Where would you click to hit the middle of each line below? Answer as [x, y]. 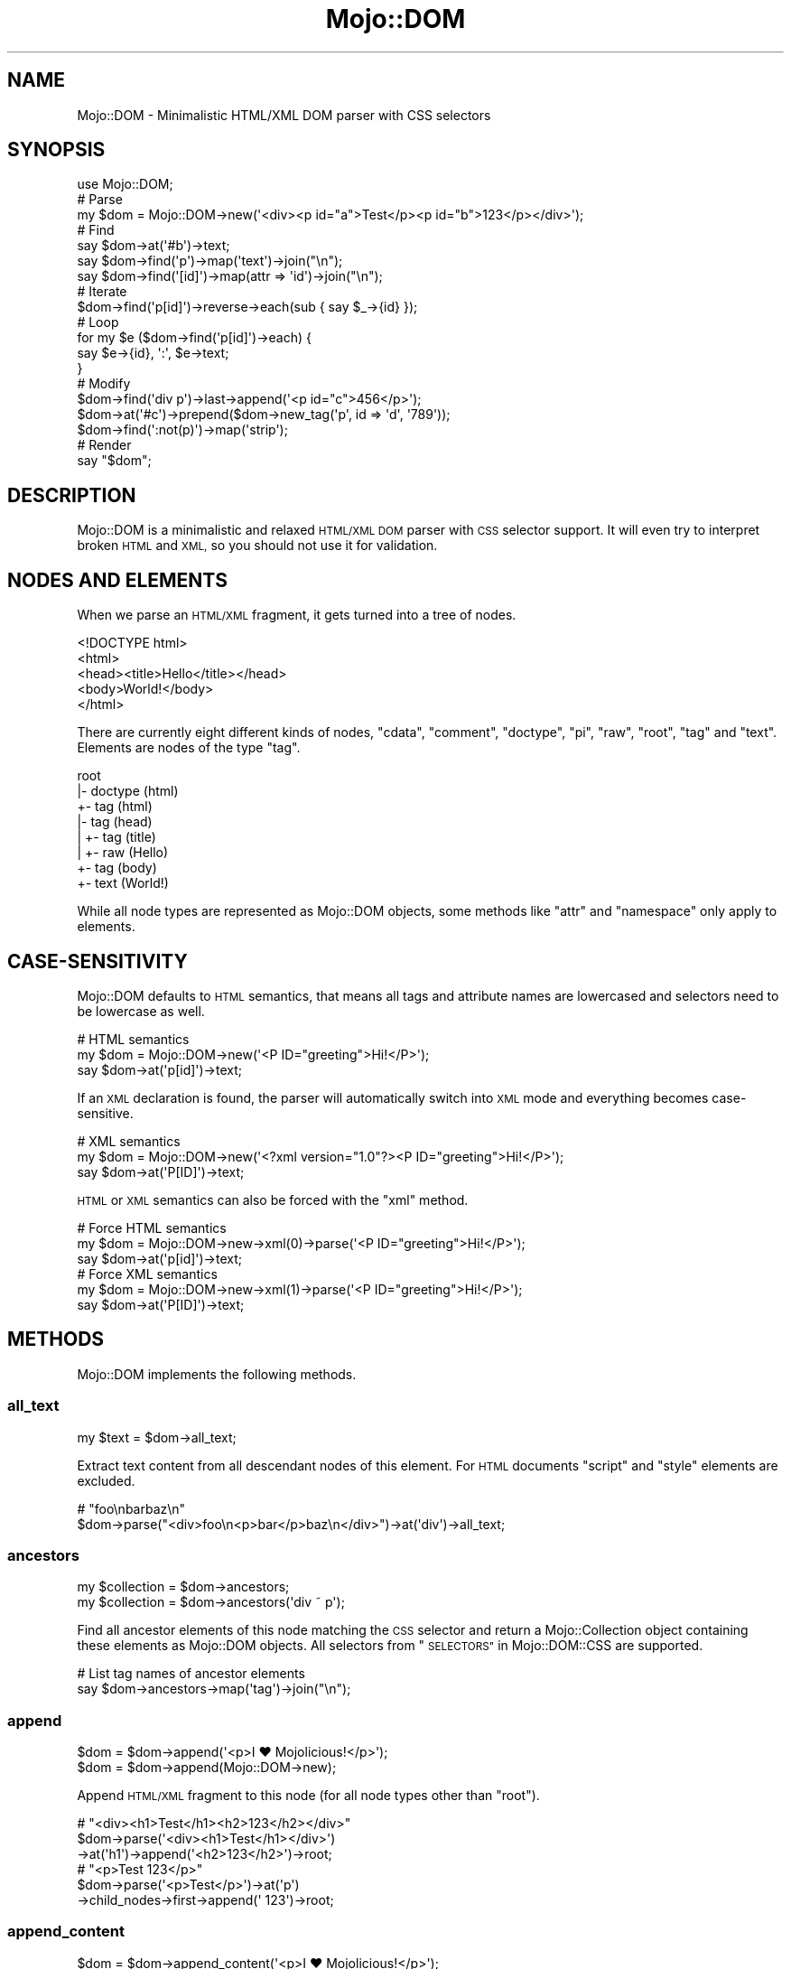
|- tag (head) [115, 822]
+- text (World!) [123, 883]
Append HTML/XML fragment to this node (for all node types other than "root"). [308, 1796]
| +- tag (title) [116, 837]
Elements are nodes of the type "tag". [189, 748]
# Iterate [102, 292]
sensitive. [105, 1113]
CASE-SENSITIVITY [98, 961]
